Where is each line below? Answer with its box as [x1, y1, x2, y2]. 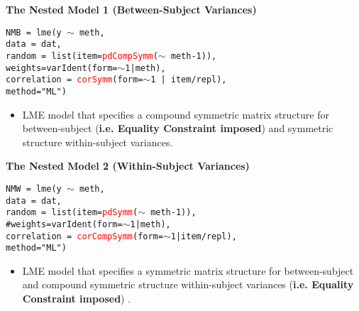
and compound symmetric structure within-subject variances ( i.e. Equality [22, 277, 354, 292]
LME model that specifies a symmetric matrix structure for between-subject [22, 263, 354, 278]
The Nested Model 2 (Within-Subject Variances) [6, 158, 250, 173]
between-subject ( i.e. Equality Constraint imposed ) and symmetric [22, 121, 333, 136]
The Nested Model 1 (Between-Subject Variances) [6, 2, 257, 16]
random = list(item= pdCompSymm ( [6, 50, 158, 61]
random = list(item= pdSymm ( [6, 207, 138, 218]
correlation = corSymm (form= [6, 75, 143, 85]
